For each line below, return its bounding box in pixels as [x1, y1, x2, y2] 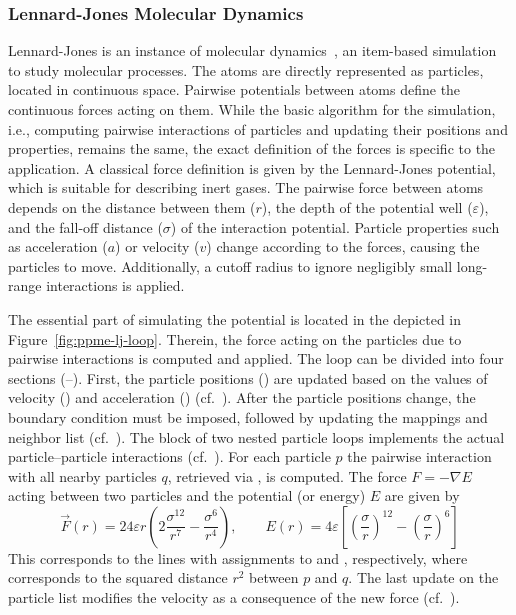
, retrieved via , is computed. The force [167, 465, 407, 486]
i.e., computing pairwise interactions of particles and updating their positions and [8, 118, 508, 139]
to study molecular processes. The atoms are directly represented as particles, [8, 59, 484, 80]
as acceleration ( [8, 236, 108, 257]
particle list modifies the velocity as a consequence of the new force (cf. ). [8, 587, 460, 608]
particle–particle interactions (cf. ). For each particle [8, 446, 331, 467]
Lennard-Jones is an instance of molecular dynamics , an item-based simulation [8, 40, 497, 61]
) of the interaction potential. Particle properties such [170, 216, 500, 237]
